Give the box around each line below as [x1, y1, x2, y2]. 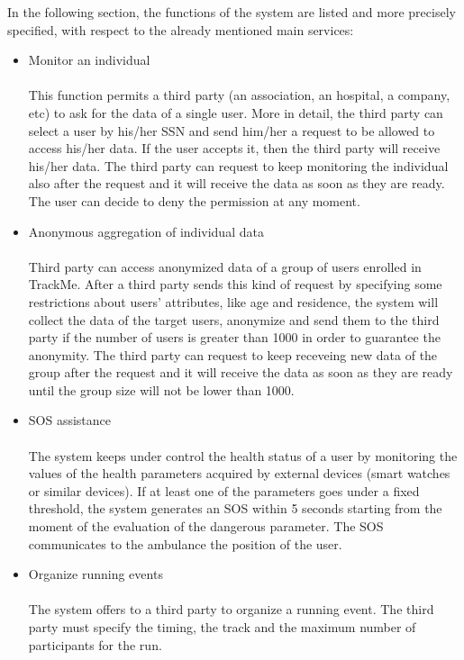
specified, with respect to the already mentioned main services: [7, 20, 354, 39]
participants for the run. [28, 635, 162, 654]
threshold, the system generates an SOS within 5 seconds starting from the [28, 499, 442, 518]
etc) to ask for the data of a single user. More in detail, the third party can [28, 103, 443, 122]
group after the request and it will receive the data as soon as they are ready [28, 363, 453, 382]
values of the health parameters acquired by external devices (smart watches [28, 464, 450, 483]
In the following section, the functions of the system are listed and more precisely [7, 3, 456, 21]
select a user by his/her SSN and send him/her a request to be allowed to [28, 121, 435, 140]
